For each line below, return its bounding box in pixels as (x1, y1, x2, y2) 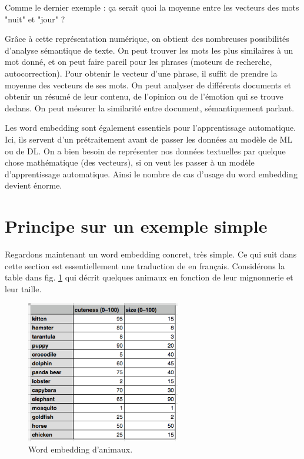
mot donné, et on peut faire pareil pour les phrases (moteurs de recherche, (5, 55, 272, 68)
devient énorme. (5, 179, 62, 191)
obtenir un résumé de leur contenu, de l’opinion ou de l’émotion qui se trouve (5, 90, 283, 103)
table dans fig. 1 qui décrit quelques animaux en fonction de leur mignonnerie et (5, 271, 293, 283)
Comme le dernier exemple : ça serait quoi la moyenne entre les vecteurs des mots (5, 1, 299, 13)
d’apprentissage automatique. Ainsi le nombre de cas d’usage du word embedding (5, 167, 298, 180)
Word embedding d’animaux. (28, 443, 133, 455)
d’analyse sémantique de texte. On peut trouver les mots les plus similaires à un (5, 44, 293, 56)
